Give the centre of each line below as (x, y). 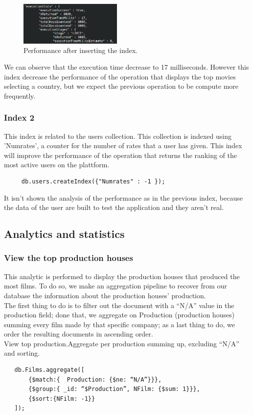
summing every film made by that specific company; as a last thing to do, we (120, 324)
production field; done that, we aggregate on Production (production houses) (119, 315)
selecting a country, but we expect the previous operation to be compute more (121, 86)
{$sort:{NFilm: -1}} (62, 399)
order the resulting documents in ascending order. (79, 334)
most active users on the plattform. (57, 165)
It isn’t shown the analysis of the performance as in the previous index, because (123, 197)
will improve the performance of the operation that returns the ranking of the (120, 155)
